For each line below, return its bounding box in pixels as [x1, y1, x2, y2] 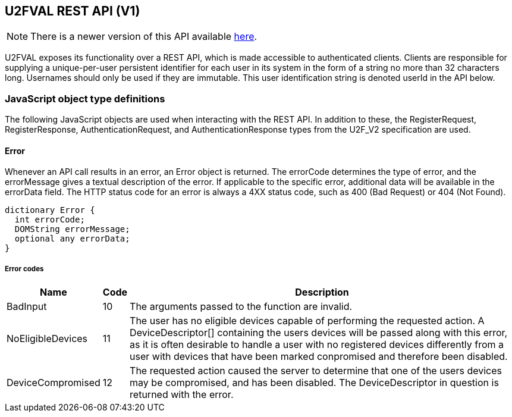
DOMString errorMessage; [14, 224, 130, 234]
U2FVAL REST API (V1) [5, 4, 140, 18]
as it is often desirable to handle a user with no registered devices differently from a [130, 338, 504, 351]
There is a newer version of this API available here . [30, 30, 257, 43]
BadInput [7, 300, 47, 313]
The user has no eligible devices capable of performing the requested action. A [130, 315, 485, 327]
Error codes [5, 264, 44, 273]
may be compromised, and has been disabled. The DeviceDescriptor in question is [130, 377, 499, 389]
